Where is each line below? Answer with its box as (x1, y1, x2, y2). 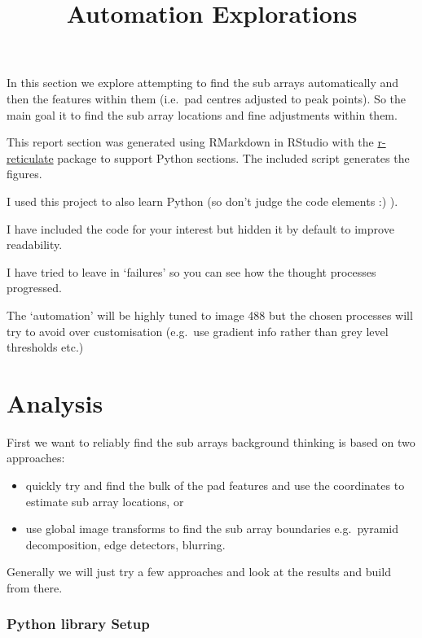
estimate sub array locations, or (25, 492, 184, 509)
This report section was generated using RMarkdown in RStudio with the (7, 133, 374, 151)
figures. (7, 165, 42, 182)
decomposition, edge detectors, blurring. (25, 535, 226, 553)
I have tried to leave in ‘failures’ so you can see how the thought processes (7, 263, 376, 280)
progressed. (7, 279, 62, 296)
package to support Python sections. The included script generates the (57, 149, 410, 166)
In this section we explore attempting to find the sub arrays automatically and (7, 74, 399, 91)
